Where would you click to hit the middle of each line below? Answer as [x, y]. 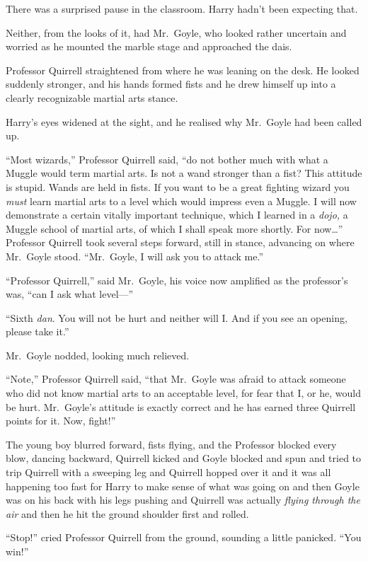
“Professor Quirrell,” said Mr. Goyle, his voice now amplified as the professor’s [177, 280]
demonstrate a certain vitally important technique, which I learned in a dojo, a [177, 215]
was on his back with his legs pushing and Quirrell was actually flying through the [183, 500]
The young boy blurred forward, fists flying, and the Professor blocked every [171, 444]
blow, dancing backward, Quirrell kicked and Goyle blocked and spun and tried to [184, 458]
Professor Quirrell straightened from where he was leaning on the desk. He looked [183, 70]
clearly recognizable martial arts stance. [92, 97]
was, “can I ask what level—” [70, 294]
